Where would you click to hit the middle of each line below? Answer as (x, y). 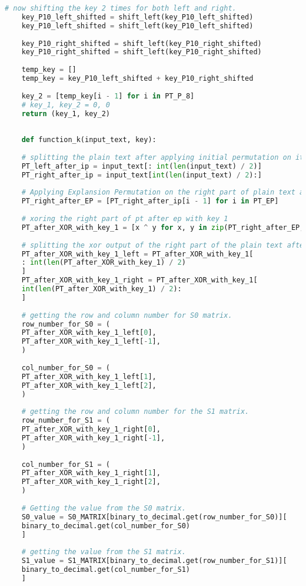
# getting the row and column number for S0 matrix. (127, 315)
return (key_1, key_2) (66, 113)
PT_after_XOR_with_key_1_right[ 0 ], (91, 429)
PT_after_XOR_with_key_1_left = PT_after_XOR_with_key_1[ (137, 254)
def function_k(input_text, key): (89, 140)
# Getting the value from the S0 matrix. (104, 508)
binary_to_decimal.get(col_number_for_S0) (106, 526)
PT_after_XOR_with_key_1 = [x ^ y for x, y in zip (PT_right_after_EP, (163, 227)
